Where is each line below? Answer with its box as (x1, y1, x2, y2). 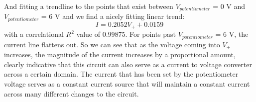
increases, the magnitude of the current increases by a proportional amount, (4, 49, 236, 60)
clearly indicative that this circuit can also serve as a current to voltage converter (4, 59, 252, 69)
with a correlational (4, 29, 64, 39)
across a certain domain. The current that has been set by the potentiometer (4, 69, 239, 79)
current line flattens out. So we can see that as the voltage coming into (4, 39, 220, 49)
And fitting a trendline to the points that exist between (4, 1, 173, 11)
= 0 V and (213, 1, 246, 11)
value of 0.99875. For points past (76, 29, 176, 39)
